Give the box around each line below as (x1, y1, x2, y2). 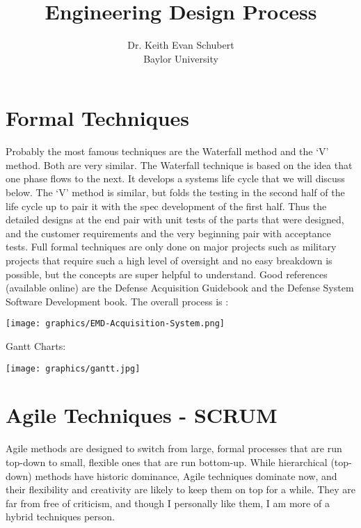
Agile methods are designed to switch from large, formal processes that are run (6, 441, 342, 456)
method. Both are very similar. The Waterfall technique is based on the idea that (6, 157, 353, 172)
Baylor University (143, 51, 218, 65)
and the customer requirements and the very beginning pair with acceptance (6, 225, 331, 240)
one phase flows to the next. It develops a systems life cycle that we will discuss (6, 171, 345, 186)
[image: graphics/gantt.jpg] (6, 363, 141, 374)
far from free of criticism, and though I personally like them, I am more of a (6, 495, 330, 510)
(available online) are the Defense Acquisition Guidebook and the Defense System (6, 280, 354, 295)
